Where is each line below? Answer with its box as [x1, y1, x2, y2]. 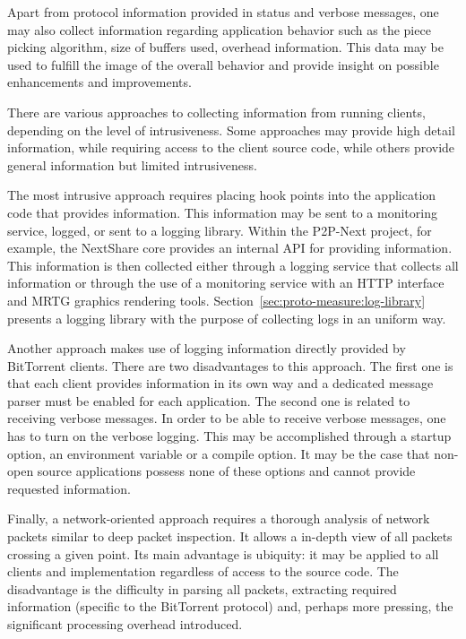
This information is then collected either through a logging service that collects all [7, 255, 459, 274]
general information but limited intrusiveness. [7, 155, 257, 174]
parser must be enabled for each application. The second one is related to [7, 391, 410, 410]
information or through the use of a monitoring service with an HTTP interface [7, 273, 444, 292]
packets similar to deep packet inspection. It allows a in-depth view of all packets [7, 527, 453, 546]
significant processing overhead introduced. [7, 615, 243, 633]
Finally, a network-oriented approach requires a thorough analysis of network [7, 509, 430, 528]
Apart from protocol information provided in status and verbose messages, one [7, 3, 439, 21]
